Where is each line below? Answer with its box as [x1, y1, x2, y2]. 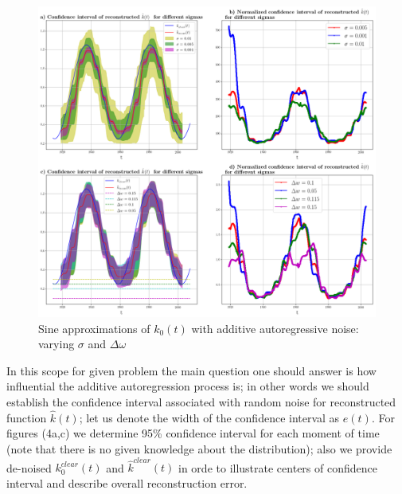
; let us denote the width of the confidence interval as [79, 409, 340, 425]
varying [38, 335, 75, 352]
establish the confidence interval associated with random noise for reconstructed [6, 394, 396, 410]
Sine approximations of [38, 320, 150, 336]
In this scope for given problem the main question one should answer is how [6, 362, 377, 378]
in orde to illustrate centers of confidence [178, 459, 377, 476]
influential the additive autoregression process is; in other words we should [6, 378, 369, 394]
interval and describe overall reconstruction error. [6, 474, 248, 491]
